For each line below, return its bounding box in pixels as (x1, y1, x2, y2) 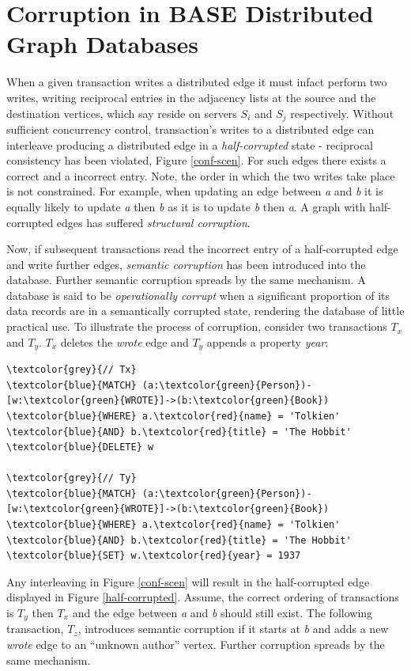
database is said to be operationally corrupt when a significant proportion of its (6, 286, 390, 303)
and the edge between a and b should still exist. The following (72, 605, 373, 621)
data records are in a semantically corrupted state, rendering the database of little (6, 302, 405, 319)
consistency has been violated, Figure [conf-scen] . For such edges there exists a (6, 152, 386, 169)
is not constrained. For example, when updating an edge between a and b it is (6, 183, 383, 199)
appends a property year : (206, 333, 329, 350)
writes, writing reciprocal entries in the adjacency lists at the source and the (6, 89, 376, 105)
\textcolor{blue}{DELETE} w (6, 442, 154, 453)
